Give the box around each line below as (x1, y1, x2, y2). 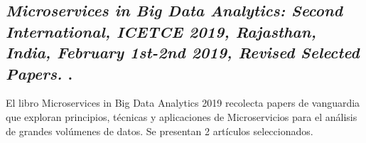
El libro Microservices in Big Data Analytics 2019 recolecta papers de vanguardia (6, 95, 360, 110)
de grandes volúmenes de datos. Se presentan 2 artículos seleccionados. (6, 123, 313, 138)
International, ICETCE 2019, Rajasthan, (6, 20, 316, 42)
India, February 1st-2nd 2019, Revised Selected (6, 41, 360, 63)
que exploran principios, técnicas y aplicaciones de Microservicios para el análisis (6, 109, 357, 124)
